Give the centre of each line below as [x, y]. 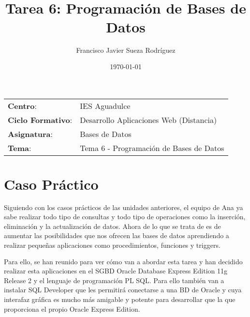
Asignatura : [30, 134]
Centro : [22, 106]
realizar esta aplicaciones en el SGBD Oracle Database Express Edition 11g [116, 271]
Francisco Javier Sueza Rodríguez [126, 50]
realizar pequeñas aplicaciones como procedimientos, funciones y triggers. [112, 245]
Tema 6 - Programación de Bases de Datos [152, 148]
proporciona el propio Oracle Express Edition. [72, 309]
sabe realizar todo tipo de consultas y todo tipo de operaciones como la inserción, [125, 217]
